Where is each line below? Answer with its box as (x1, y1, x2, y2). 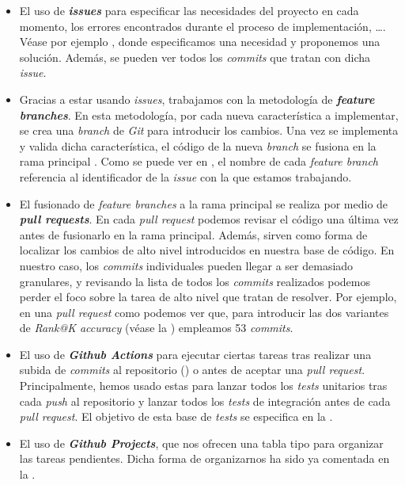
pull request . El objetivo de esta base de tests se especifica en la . (19, 408, 333, 425)
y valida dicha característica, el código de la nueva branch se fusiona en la (19, 137, 377, 154)
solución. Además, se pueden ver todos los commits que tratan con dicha (19, 48, 371, 65)
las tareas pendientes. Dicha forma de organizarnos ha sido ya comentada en (19, 450, 390, 467)
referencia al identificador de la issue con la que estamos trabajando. (19, 168, 352, 185)
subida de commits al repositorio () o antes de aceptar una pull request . (19, 361, 365, 378)
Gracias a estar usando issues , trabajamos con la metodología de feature (19, 90, 375, 107)
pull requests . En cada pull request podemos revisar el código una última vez (19, 211, 399, 227)
